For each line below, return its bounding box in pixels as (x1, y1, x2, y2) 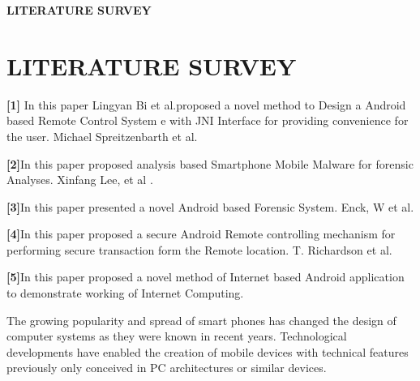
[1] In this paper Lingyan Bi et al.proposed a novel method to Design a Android (6, 96, 406, 113)
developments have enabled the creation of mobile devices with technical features (6, 343, 409, 360)
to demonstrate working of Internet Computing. (6, 285, 244, 302)
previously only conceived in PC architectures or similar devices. (6, 359, 327, 376)
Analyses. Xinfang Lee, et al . (6, 171, 153, 188)
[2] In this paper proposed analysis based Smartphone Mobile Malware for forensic (6, 155, 414, 172)
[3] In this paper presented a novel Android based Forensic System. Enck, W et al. (6, 198, 414, 215)
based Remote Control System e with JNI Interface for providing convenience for (6, 112, 409, 129)
